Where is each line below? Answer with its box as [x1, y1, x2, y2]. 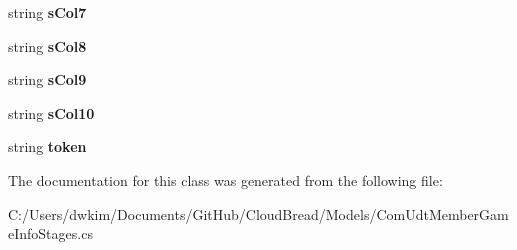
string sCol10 [8, 102, 95, 123]
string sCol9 [8, 69, 87, 90]
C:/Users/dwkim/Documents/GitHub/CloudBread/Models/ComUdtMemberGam [8, 203, 509, 224]
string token [8, 136, 87, 157]
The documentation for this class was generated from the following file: [8, 169, 443, 190]
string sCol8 [8, 35, 87, 56]
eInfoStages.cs [8, 223, 93, 244]
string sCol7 [8, 2, 87, 22]
